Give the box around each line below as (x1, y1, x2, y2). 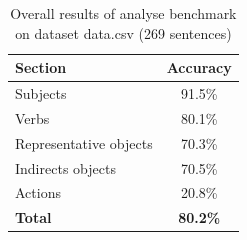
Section (15, 57, 67, 78)
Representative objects (15, 132, 153, 153)
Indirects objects (15, 157, 116, 178)
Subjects (15, 83, 67, 104)
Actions (15, 182, 61, 203)
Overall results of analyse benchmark (10, 3, 237, 23)
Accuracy (166, 57, 232, 78)
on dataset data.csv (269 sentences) (15, 22, 232, 43)
